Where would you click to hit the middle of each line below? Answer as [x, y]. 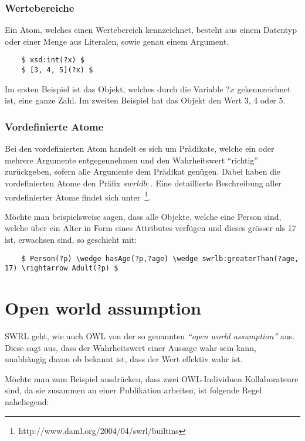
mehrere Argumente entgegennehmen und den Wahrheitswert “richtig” [131, 160]
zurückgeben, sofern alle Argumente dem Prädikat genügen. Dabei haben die [143, 171]
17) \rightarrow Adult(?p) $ [62, 268]
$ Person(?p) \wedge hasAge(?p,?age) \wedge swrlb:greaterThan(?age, [160, 258]
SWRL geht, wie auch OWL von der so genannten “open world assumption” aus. [150, 335]
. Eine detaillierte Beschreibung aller [216, 183]
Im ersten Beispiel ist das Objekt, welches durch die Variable [114, 88]
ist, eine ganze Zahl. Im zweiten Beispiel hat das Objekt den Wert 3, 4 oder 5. [145, 100]
